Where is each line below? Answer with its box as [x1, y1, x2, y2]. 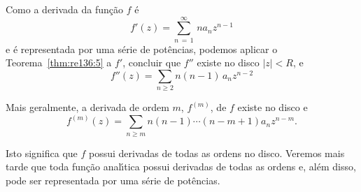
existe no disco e [237, 100, 308, 115]
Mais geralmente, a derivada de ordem [6, 100, 169, 115]
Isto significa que [6, 145, 78, 160]
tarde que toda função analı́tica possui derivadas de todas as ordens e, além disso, [6, 159, 356, 174]
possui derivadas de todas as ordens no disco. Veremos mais [89, 145, 345, 160]
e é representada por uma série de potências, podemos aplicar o [6, 41, 278, 56]
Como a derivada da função [6, 2, 124, 16]
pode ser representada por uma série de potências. [6, 172, 220, 187]
